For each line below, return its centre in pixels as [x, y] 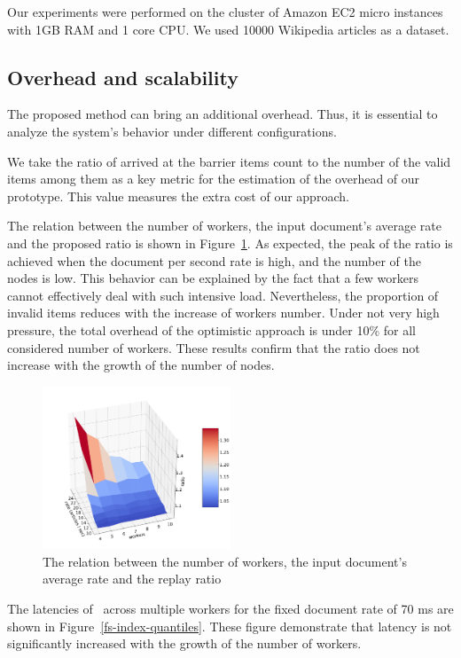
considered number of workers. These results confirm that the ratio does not [214, 347]
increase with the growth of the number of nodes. [141, 365]
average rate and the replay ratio [132, 579]
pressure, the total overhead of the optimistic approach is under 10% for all [211, 329]
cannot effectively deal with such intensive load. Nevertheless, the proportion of [223, 295]
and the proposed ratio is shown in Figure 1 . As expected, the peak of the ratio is [230, 243]
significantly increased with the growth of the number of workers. [184, 643]
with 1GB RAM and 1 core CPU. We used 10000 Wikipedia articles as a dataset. [228, 29]
